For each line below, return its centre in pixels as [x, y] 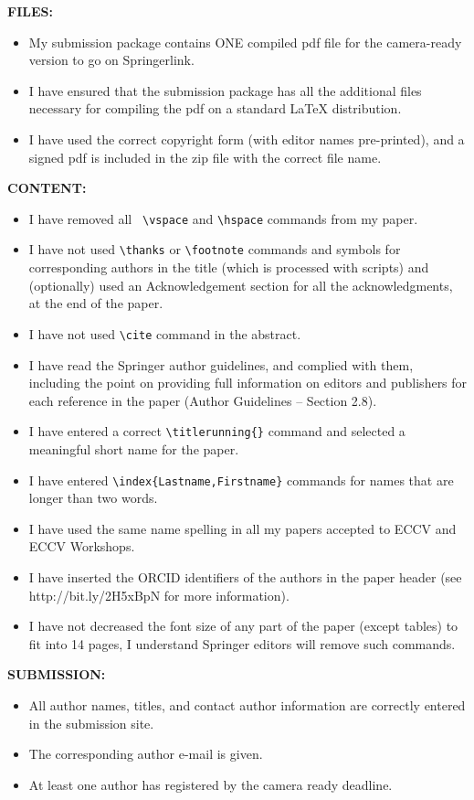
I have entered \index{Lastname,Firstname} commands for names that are [241, 480]
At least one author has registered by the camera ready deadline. [211, 784]
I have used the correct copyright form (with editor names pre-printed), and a [247, 139]
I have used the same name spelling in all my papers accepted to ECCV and [242, 528]
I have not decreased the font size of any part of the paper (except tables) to [243, 626]
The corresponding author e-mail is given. [146, 754]
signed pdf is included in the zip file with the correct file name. [205, 157]
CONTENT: [47, 188]
